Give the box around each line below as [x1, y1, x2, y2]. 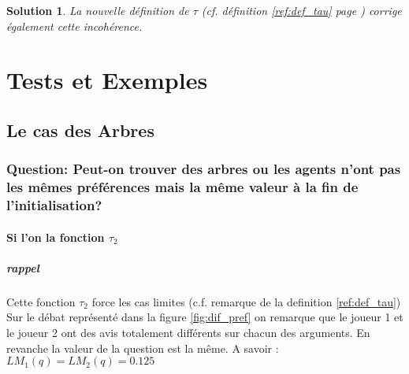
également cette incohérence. [6, 17, 143, 34]
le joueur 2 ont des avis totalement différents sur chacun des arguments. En [6, 324, 370, 340]
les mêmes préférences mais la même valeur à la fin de [6, 177, 359, 197]
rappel [6, 259, 39, 276]
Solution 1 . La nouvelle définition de [6, 2, 189, 18]
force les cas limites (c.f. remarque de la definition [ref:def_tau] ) [91, 293, 401, 309]
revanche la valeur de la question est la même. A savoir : [6, 339, 279, 356]
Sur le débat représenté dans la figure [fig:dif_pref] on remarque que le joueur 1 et [6, 309, 403, 325]
